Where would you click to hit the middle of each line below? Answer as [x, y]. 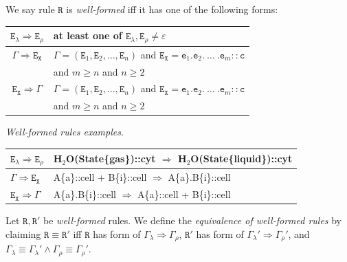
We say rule [30, 9]
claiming [23, 233]
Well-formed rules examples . [65, 132]
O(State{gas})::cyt [111, 159]
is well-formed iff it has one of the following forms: [172, 9]
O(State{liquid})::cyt [242, 159]
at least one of [88, 35]
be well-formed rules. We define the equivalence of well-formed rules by [193, 220]
